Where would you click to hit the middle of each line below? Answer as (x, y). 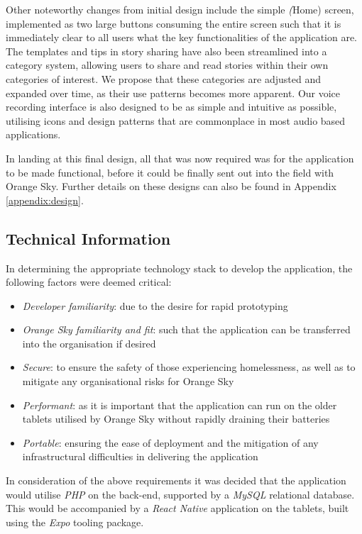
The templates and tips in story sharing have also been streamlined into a (166, 51)
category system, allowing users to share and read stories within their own (167, 65)
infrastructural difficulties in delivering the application (140, 456)
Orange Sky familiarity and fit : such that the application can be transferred (186, 329)
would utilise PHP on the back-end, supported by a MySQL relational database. (180, 494)
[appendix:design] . (45, 200)
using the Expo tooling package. (75, 522)
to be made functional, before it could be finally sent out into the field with (170, 172)
